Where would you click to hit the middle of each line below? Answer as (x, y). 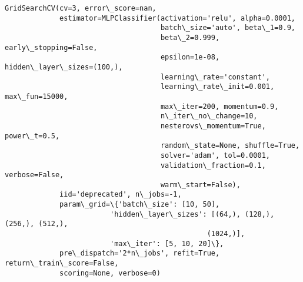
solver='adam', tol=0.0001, (215, 155)
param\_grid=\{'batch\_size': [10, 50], (140, 205)
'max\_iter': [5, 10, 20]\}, (167, 243)
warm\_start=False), (200, 185)
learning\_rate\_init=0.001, (217, 87)
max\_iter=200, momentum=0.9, (219, 106)
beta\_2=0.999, (190, 37)
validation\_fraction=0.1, (213, 165)
